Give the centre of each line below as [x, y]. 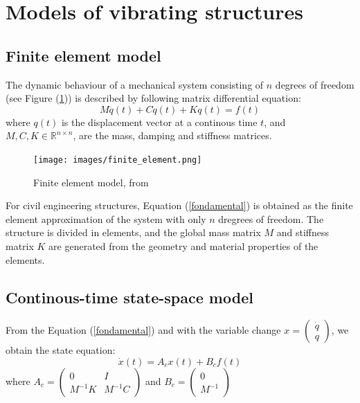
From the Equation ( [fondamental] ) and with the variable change [143, 330]
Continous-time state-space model [129, 297]
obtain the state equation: [61, 350]
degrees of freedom [315, 84]
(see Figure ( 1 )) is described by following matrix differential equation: [153, 98]
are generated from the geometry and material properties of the [183, 245]
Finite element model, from [91, 182]
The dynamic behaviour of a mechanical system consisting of [135, 84]
